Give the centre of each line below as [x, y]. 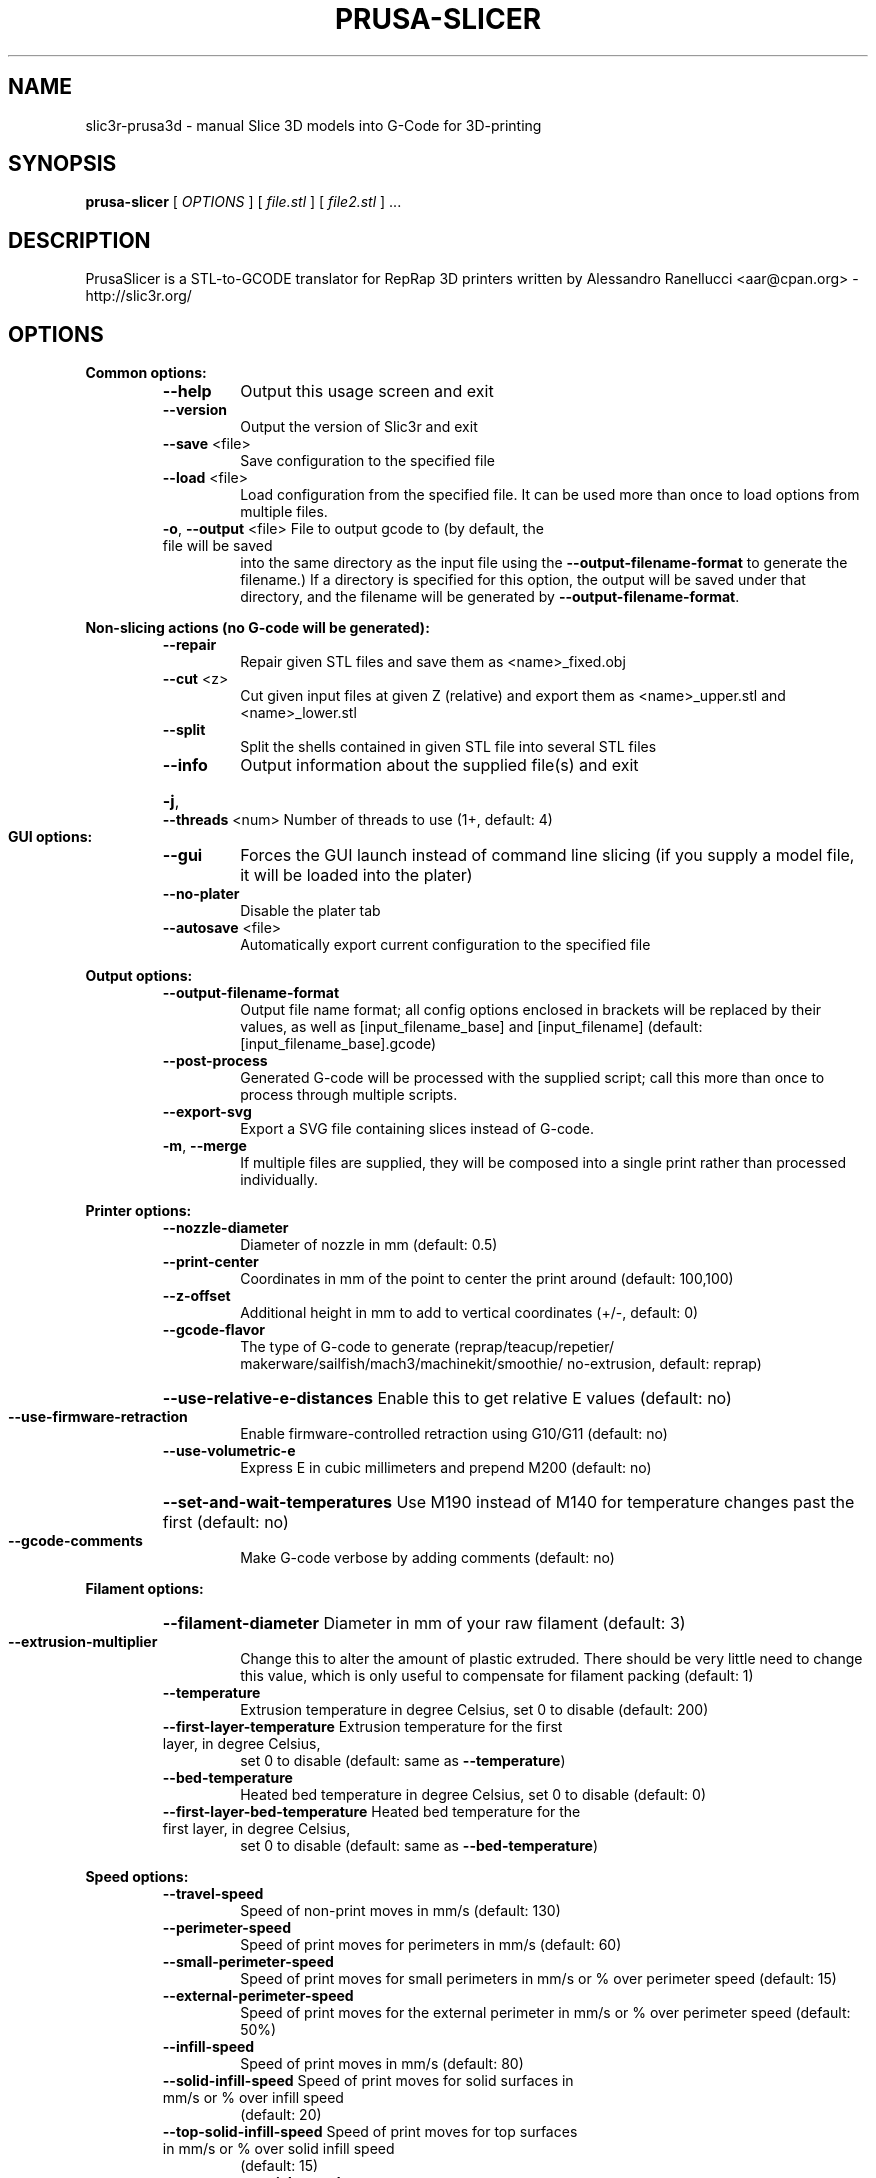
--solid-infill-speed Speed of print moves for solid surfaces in [368, 2081]
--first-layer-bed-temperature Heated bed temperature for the [371, 1812]
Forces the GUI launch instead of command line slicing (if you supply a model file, [547, 855]
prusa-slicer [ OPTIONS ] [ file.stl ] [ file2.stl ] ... [243, 202]
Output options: [139, 976]
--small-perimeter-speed [248, 1962]
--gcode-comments [75, 1541]
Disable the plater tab [310, 911]
